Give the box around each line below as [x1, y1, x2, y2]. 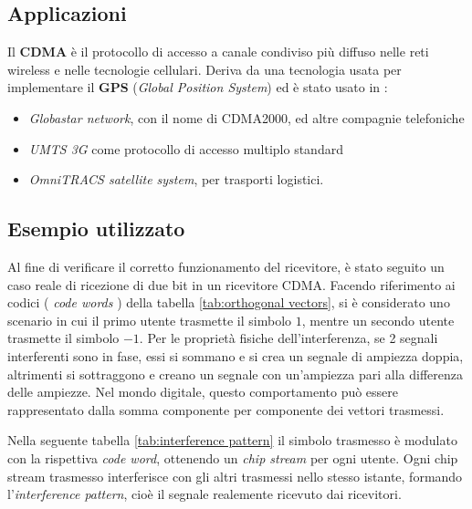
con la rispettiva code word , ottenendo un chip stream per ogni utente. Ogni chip [7, 448, 458, 467]
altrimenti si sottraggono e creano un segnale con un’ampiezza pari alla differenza [7, 364, 463, 383]
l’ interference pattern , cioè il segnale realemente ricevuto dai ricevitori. [7, 484, 402, 504]
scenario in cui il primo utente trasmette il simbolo [7, 310, 292, 329]
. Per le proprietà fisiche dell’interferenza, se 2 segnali [139, 328, 438, 348]
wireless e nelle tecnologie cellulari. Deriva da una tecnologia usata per [7, 59, 402, 78]
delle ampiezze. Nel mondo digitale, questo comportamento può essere [7, 382, 399, 401]
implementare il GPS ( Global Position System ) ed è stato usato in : [7, 78, 388, 97]
